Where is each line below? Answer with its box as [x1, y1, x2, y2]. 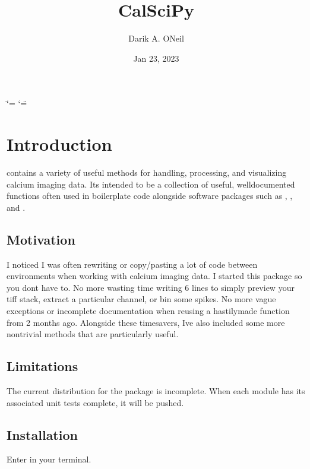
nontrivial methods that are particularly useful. [7, 328, 179, 340]
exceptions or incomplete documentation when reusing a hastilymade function [7, 304, 290, 316]
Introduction [7, 132, 112, 156]
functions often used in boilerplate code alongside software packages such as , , [7, 189, 293, 202]
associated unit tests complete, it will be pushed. [7, 396, 184, 408]
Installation [7, 425, 78, 443]
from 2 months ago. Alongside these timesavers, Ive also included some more [7, 316, 285, 328]
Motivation [7, 230, 75, 248]
